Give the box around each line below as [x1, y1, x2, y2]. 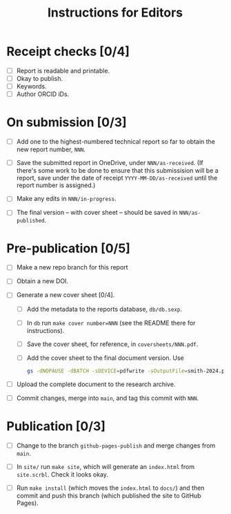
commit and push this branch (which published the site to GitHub [16, 491, 201, 499]
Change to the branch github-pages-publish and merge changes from [16, 441, 216, 450]
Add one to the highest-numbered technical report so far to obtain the [16, 137, 215, 146]
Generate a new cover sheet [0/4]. [16, 291, 115, 299]
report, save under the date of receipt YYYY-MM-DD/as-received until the [16, 174, 218, 182]
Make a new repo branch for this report [16, 263, 128, 272]
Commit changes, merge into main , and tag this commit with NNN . [16, 394, 199, 402]
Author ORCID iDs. [16, 90, 70, 98]
